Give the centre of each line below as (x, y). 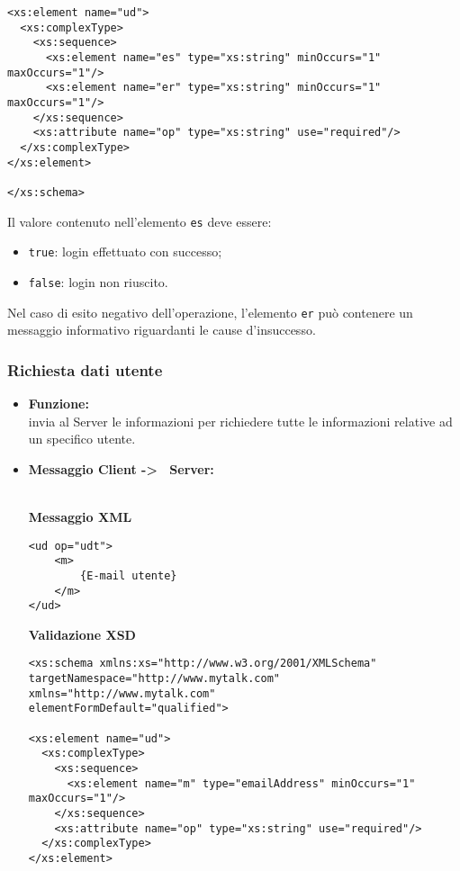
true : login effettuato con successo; (125, 251)
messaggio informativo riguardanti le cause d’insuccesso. (162, 330)
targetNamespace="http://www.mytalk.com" (154, 679)
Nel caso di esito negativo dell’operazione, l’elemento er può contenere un (210, 312)
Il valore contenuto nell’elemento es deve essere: (140, 221)
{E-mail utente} (129, 575)
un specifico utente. (82, 439)
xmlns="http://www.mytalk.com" (122, 693)
